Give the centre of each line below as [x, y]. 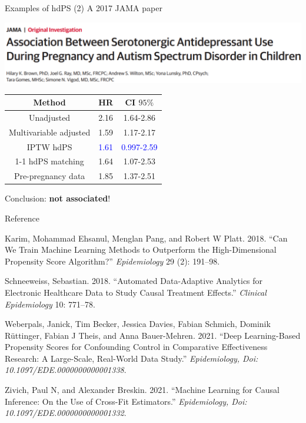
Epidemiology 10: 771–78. [50, 304]
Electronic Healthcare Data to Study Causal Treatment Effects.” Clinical [136, 292]
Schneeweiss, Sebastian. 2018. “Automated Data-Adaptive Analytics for [134, 281]
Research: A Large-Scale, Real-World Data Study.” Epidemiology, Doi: [132, 358]
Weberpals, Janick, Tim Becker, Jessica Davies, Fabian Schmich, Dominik [138, 324]
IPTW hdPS [49, 146]
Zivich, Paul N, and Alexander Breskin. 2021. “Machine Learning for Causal [142, 390]
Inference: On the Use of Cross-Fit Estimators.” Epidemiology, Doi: [126, 401]
